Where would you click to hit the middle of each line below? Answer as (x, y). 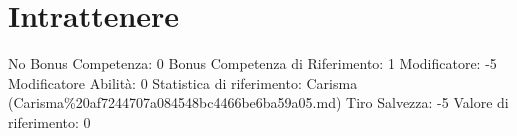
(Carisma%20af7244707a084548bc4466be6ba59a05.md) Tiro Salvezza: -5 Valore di (258, 102)
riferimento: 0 (49, 121)
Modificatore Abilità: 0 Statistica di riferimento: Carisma (183, 82)
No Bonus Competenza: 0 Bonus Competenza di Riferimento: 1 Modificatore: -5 (252, 63)
